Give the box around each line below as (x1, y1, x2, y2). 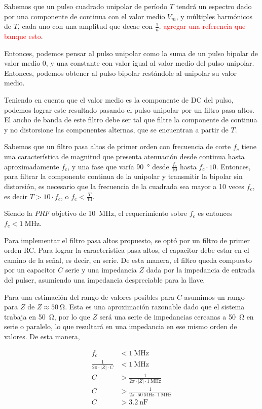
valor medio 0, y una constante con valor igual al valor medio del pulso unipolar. (4, 58, 254, 68)
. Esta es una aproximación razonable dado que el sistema (65, 301, 245, 312)
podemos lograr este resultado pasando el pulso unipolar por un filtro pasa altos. (4, 104, 254, 115)
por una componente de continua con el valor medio (4, 11, 165, 21)
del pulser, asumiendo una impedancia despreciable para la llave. (4, 274, 205, 285)
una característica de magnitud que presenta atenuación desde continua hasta (4, 151, 245, 161)
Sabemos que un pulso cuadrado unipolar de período (4, 1, 167, 11)
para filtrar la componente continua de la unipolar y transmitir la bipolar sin (4, 171, 243, 181)
